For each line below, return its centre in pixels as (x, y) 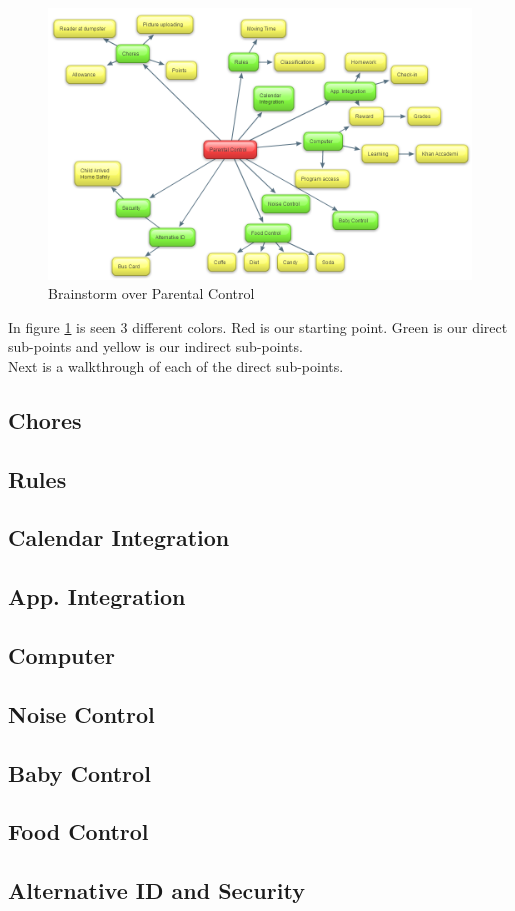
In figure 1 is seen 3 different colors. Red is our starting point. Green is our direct (258, 326)
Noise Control (81, 713)
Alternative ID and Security (156, 890)
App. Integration (97, 596)
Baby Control (79, 772)
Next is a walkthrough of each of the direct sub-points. (176, 365)
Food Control (78, 831)
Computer (61, 655)
